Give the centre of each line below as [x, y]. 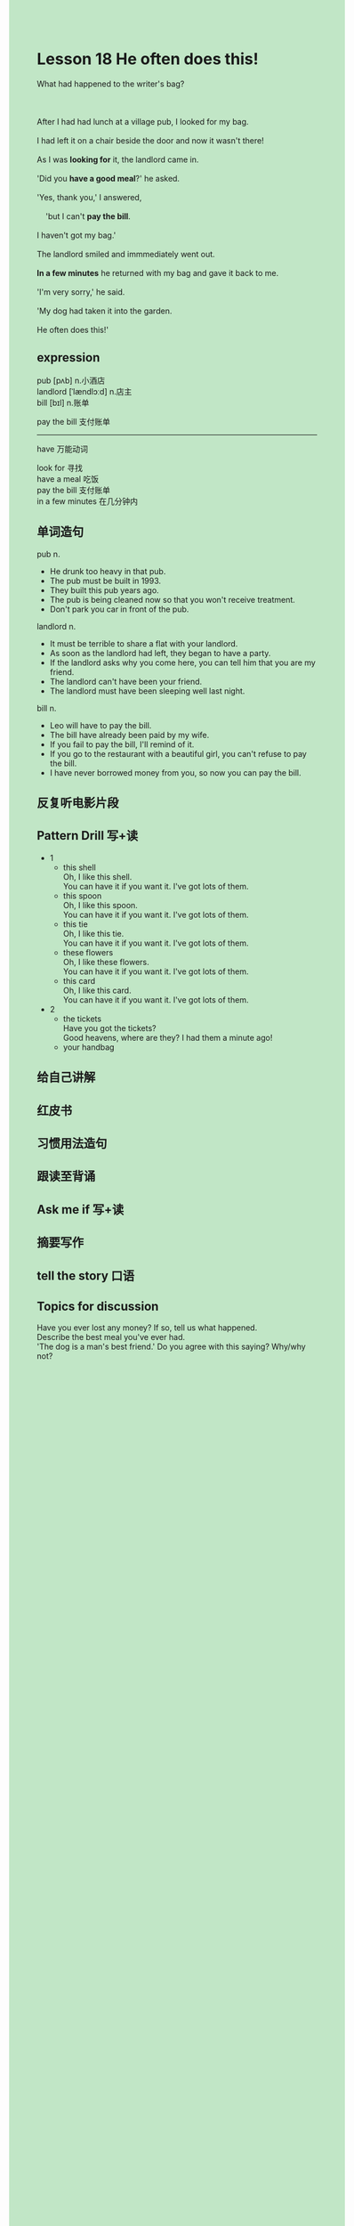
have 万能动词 [62, 449]
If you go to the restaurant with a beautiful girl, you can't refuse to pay [178, 753]
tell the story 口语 [86, 1275]
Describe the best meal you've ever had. [111, 1337]
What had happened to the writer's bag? [111, 84]
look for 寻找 [60, 467]
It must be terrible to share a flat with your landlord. [144, 643]
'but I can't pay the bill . [88, 216]
